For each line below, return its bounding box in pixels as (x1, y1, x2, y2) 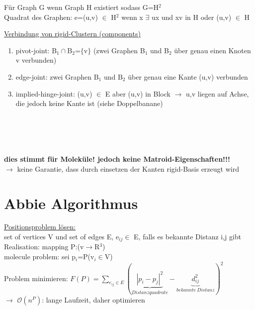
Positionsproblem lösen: (4, 221, 76, 232)
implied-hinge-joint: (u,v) (15, 88, 92, 99)
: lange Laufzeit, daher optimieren (42, 295, 145, 305)
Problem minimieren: (4, 273, 68, 283)
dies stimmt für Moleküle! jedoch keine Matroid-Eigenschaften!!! (4, 154, 230, 164)
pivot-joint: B (15, 45, 57, 55)
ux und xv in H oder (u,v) (151, 11, 232, 22)
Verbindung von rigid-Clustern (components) (4, 28, 141, 39)
